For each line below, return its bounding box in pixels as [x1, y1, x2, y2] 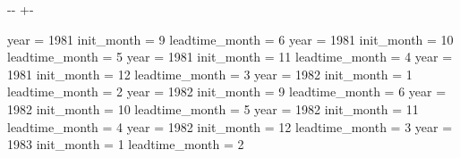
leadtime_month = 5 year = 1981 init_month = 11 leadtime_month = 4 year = [7, 47, 453, 66]
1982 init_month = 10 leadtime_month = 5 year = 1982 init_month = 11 [7, 99, 419, 118]
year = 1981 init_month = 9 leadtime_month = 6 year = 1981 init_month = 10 [7, 29, 454, 48]
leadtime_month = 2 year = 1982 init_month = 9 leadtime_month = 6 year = [7, 82, 447, 101]
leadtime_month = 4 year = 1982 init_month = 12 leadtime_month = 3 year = [7, 117, 453, 136]
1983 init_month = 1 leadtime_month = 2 [7, 135, 244, 154]
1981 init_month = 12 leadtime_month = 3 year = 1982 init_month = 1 [7, 64, 413, 83]
